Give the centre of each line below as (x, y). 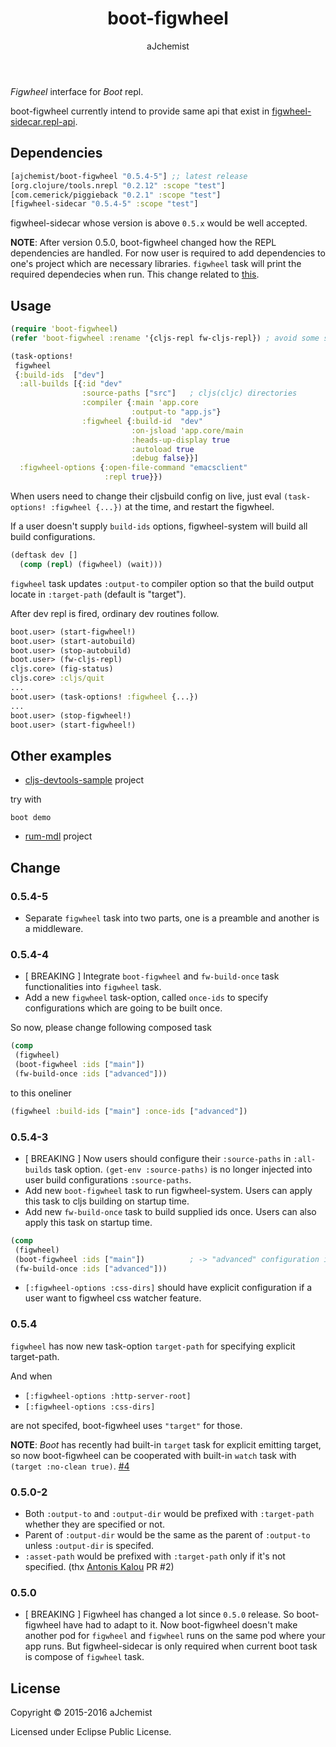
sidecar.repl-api (43, 121)
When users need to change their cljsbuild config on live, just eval (146, 496)
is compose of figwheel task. (84, 1657)
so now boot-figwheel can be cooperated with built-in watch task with (153, 1455)
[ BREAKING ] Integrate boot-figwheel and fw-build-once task (152, 976)
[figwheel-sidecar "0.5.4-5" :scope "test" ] (104, 204)
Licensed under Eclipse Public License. (91, 1732)
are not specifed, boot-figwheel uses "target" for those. (126, 1425)
